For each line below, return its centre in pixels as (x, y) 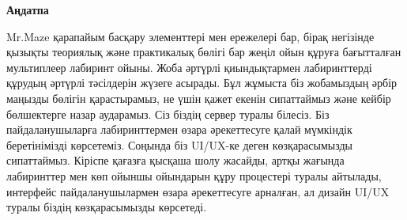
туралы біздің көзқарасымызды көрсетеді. (107, 207)
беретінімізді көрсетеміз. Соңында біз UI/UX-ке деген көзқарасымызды (180, 144)
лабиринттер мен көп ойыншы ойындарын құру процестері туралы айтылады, (194, 175)
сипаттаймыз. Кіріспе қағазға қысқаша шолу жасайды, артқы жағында (175, 160)
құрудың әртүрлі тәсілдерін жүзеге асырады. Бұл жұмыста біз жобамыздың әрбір (202, 83)
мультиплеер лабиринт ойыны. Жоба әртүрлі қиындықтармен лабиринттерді (189, 67)
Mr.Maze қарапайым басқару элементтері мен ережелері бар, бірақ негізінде (190, 36)
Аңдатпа (28, 9)
